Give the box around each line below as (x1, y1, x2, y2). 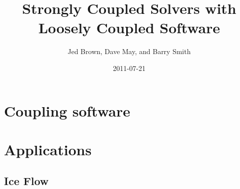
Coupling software (4, 100, 131, 121)
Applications (4, 139, 92, 159)
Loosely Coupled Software (38, 17, 220, 38)
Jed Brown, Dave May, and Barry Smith (68, 46, 191, 57)
